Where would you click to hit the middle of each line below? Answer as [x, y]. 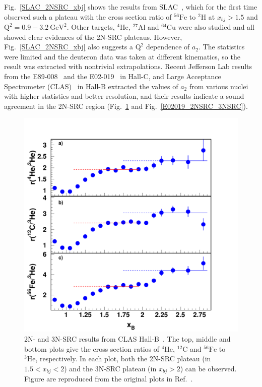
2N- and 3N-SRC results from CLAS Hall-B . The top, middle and [127, 338]
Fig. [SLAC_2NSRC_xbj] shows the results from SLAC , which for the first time [131, 7]
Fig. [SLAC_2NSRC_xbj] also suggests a [69, 47]
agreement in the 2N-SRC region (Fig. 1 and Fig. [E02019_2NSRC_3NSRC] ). [126, 106]
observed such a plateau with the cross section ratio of [88, 16]
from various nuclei [219, 86]
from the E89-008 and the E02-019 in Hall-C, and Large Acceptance [113, 76]
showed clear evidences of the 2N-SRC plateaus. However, [93, 37]
